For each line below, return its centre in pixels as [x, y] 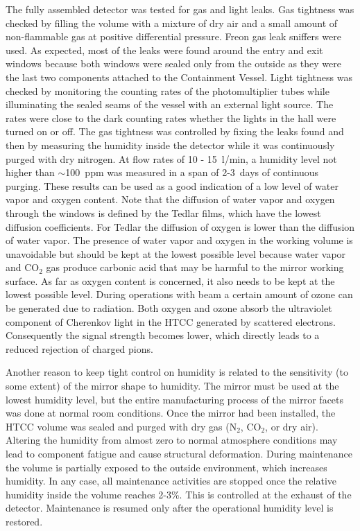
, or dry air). [292, 426]
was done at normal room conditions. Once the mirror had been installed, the [171, 413]
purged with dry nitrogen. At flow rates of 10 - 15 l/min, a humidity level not [171, 158]
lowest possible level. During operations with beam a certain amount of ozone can [179, 294]
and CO [23, 267]
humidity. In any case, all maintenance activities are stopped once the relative [171, 481]
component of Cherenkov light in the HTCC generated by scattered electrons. [171, 321]
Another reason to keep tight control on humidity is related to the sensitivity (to [177, 372]
